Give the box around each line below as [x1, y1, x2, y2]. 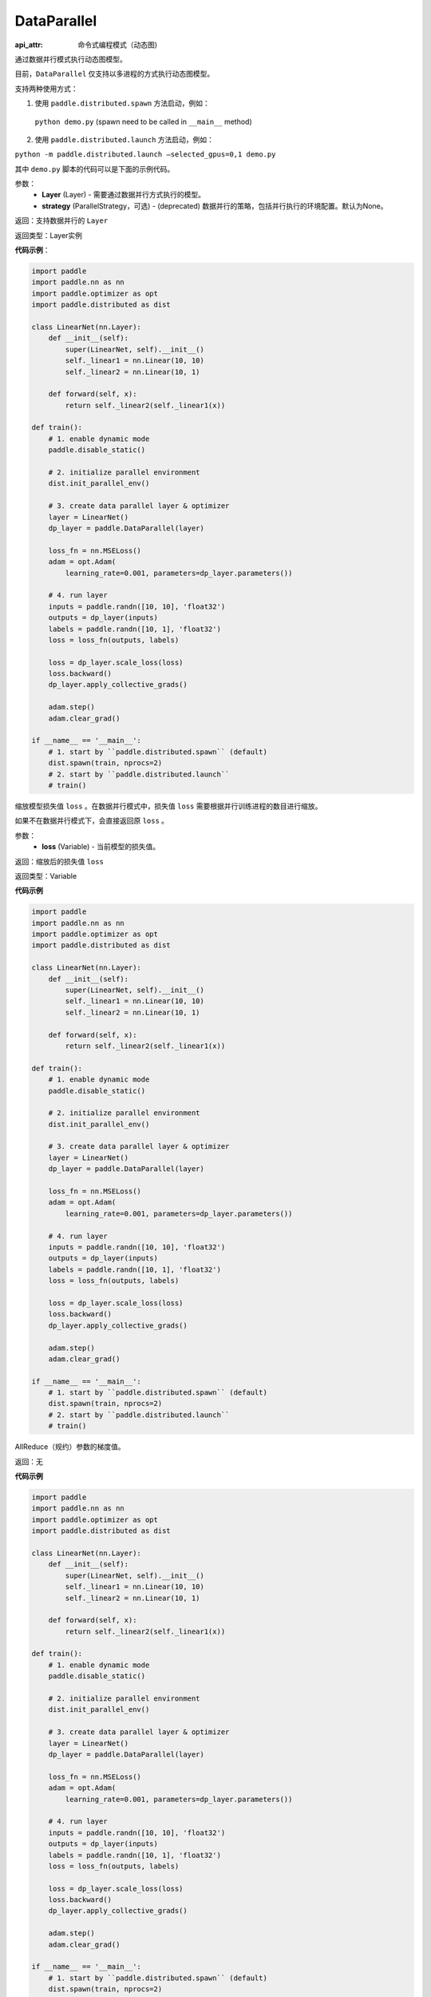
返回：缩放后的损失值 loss [14, 856, 104, 866]
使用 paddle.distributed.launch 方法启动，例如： [34, 134, 215, 144]
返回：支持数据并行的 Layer [14, 216, 109, 225]
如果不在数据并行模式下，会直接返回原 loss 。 [14, 816, 169, 826]
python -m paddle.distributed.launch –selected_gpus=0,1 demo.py [14, 150, 276, 159]
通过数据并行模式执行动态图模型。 [14, 54, 127, 64]
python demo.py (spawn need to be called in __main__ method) [34, 117, 253, 126]
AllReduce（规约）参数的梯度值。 [14, 1442, 125, 1451]
